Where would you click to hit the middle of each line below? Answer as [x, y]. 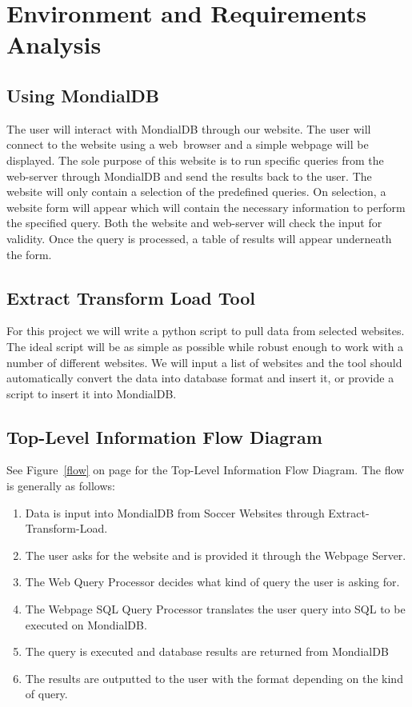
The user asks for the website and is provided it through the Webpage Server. [216, 555]
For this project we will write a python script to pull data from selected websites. [206, 331]
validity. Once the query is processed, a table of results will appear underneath [199, 238]
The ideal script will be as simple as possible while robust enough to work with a [205, 346]
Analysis [54, 44]
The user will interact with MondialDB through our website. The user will [189, 128]
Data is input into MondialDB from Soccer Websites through [175, 512]
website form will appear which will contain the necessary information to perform [206, 207]
